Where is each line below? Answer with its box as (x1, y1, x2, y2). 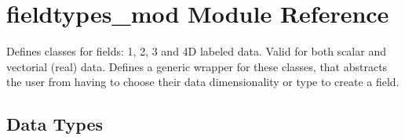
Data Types (6, 112, 103, 136)
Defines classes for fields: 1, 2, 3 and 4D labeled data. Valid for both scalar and (6, 43, 386, 59)
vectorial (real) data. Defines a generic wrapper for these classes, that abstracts (6, 58, 388, 74)
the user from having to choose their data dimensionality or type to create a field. (6, 74, 400, 90)
